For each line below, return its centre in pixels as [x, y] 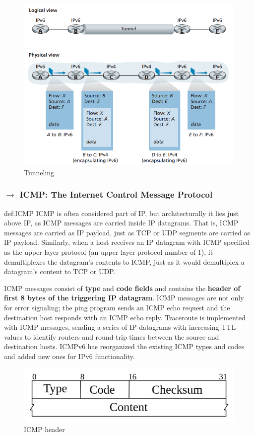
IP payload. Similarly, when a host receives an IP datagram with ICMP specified [127, 242]
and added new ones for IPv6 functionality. [69, 356]
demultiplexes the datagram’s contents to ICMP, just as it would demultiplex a [124, 261]
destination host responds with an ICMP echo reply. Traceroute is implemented [125, 317]
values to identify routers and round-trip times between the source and [112, 336]
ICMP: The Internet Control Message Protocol [116, 194]
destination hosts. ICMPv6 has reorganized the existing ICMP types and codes [124, 346]
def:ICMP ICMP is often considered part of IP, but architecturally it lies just [122, 213]
